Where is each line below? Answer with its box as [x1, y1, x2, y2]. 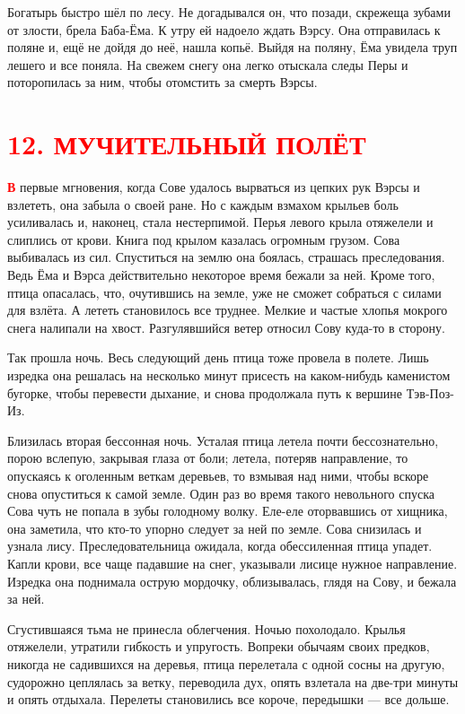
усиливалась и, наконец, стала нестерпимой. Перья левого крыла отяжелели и [7, 213, 434, 231]
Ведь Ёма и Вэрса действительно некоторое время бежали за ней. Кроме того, [7, 266, 435, 284]
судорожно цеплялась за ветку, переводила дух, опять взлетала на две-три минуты [7, 672, 459, 691]
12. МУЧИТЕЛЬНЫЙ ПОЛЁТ [7, 126, 366, 162]
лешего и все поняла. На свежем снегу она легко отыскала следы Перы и [7, 55, 408, 74]
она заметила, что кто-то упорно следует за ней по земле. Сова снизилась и [7, 518, 422, 537]
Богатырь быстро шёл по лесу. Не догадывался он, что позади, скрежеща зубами [7, 3, 451, 21]
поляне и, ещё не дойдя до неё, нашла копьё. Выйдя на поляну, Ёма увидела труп [7, 38, 458, 57]
